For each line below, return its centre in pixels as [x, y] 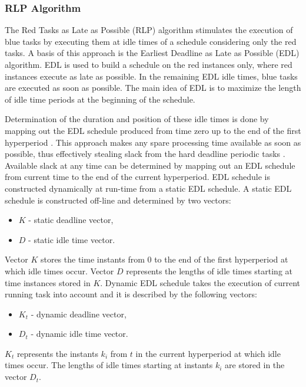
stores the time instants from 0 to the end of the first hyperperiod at [164, 259]
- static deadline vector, [71, 220]
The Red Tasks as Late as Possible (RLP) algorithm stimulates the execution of [149, 30]
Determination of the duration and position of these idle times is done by [137, 119]
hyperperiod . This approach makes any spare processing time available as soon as [153, 142]
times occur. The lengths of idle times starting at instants [109, 365]
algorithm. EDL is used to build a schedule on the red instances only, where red [149, 64]
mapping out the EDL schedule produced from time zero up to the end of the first [153, 130]
